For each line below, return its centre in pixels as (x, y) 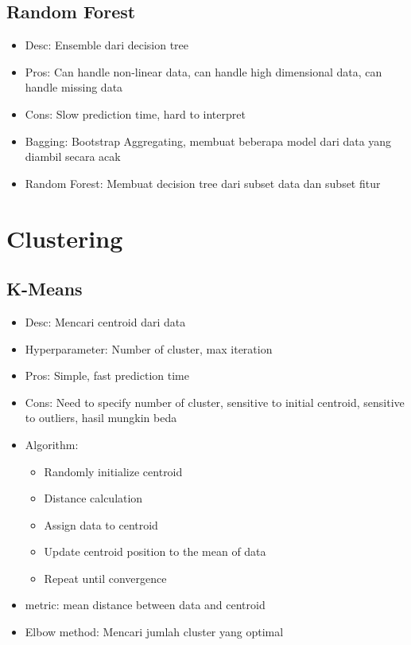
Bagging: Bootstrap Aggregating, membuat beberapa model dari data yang (208, 141)
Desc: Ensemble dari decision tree (107, 45)
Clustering (65, 238)
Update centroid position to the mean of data (155, 551)
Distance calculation (93, 498)
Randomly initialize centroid (113, 471)
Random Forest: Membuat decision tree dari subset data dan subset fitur (203, 183)
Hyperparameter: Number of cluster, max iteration (149, 348)
